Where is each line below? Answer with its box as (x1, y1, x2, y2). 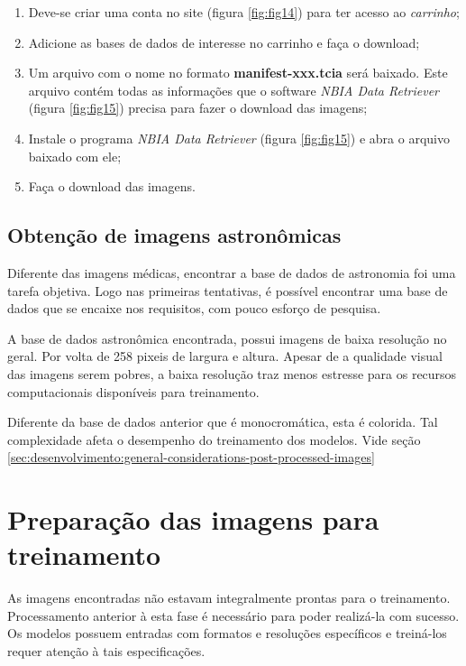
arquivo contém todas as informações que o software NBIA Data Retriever (28, 80, 439, 99)
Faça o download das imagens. (28, 177, 196, 196)
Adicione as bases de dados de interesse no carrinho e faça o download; (28, 32, 420, 51)
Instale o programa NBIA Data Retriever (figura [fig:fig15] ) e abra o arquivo (28, 128, 450, 147)
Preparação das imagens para (7, 501, 379, 538)
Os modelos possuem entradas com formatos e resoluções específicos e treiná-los (7, 624, 447, 643)
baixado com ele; (28, 146, 122, 165)
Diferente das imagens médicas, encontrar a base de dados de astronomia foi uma (7, 263, 456, 282)
